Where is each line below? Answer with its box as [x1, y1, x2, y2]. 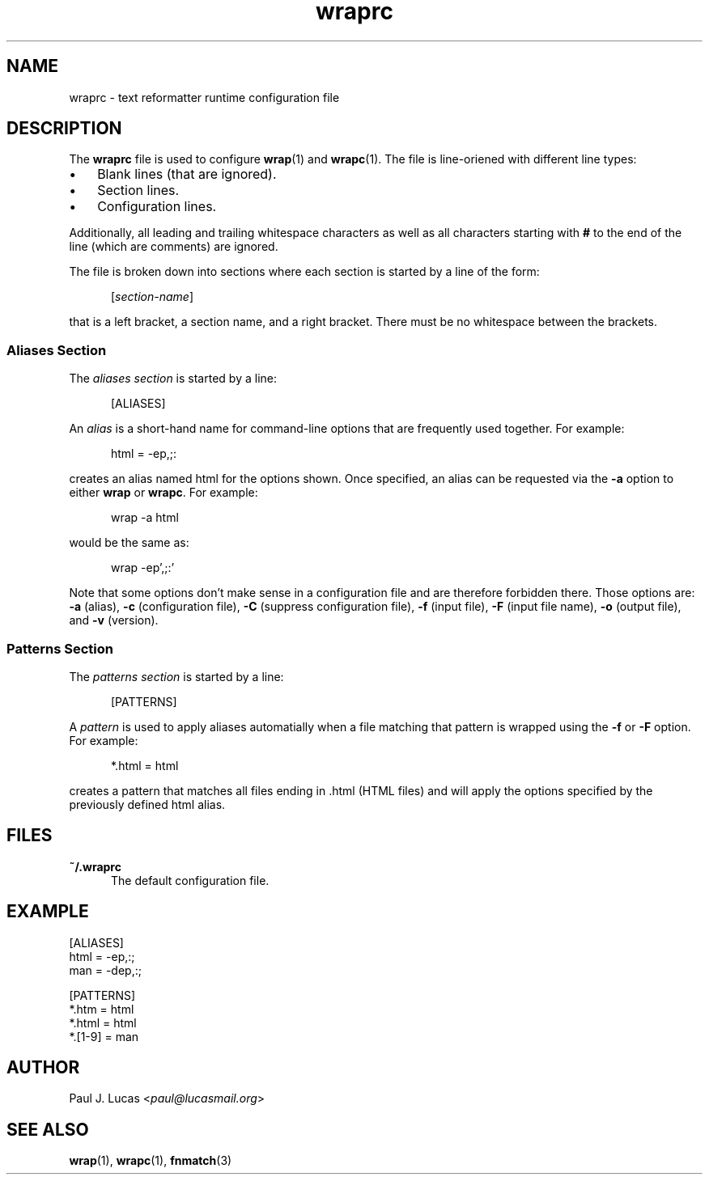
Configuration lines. [97, 198, 217, 215]
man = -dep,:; [69, 963, 142, 977]
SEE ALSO [6, 1119, 89, 1140]
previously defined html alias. [69, 797, 226, 811]
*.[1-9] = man [69, 1029, 139, 1043]
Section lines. [97, 182, 180, 199]
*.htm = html [69, 1001, 134, 1016]
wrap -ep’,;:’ [111, 561, 175, 575]
